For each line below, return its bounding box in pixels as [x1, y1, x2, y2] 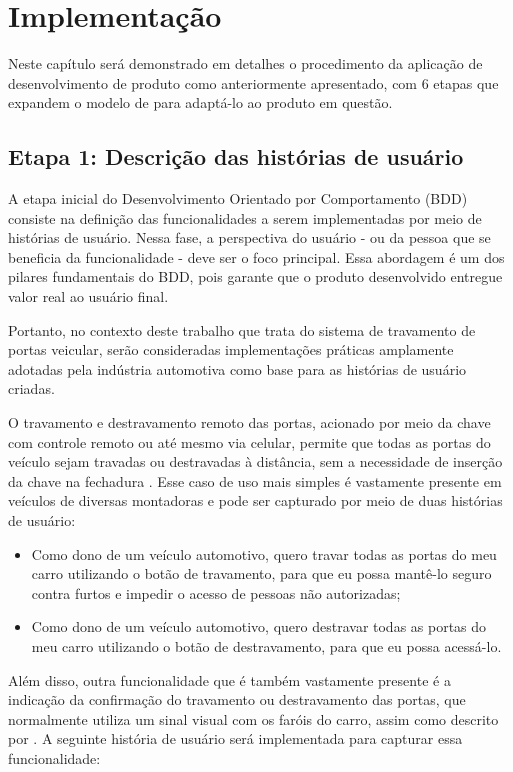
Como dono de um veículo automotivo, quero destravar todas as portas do [31, 616, 487, 637]
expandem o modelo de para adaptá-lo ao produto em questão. [8, 92, 393, 113]
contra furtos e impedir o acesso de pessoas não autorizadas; [31, 582, 401, 603]
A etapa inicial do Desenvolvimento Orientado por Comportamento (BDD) [8, 188, 468, 209]
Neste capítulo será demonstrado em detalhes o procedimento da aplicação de [8, 53, 483, 74]
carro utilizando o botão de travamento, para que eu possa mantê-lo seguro [31, 563, 492, 584]
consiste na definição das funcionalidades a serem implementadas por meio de [8, 207, 482, 228]
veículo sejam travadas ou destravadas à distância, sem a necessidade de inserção [8, 451, 503, 472]
